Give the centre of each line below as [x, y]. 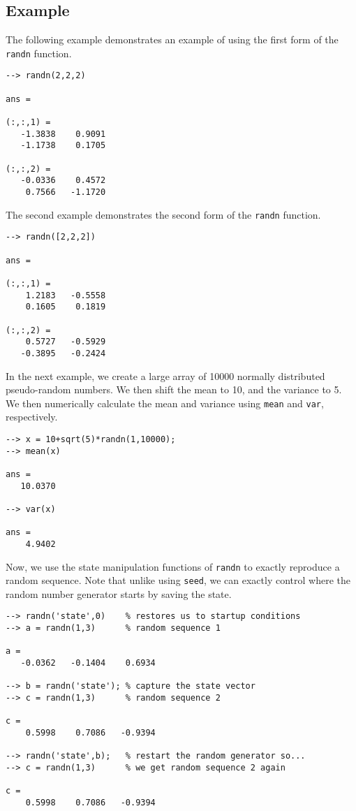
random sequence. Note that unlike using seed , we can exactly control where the [178, 580]
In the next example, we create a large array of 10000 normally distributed [165, 375]
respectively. [32, 417]
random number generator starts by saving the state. [119, 593]
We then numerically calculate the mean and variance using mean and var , [165, 403]
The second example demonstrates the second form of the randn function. [163, 214]
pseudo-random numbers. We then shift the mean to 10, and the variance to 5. [174, 389]
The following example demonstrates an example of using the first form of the [172, 39]
